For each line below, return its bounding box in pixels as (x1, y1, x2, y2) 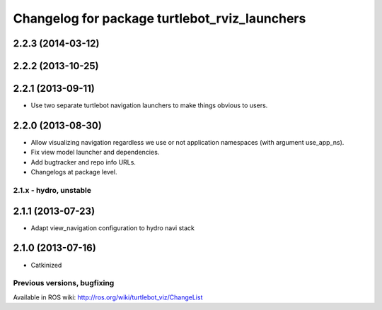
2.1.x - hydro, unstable (13, 185, 92, 195)
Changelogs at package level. (30, 168, 117, 177)
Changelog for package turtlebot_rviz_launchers (13, 11, 306, 26)
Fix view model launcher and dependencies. (30, 148, 160, 157)
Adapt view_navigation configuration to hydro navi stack (30, 223, 195, 232)
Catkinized (30, 261, 62, 269)
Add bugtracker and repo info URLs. (30, 157, 136, 166)
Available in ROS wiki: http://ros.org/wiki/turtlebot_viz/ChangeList (13, 293, 203, 302)
